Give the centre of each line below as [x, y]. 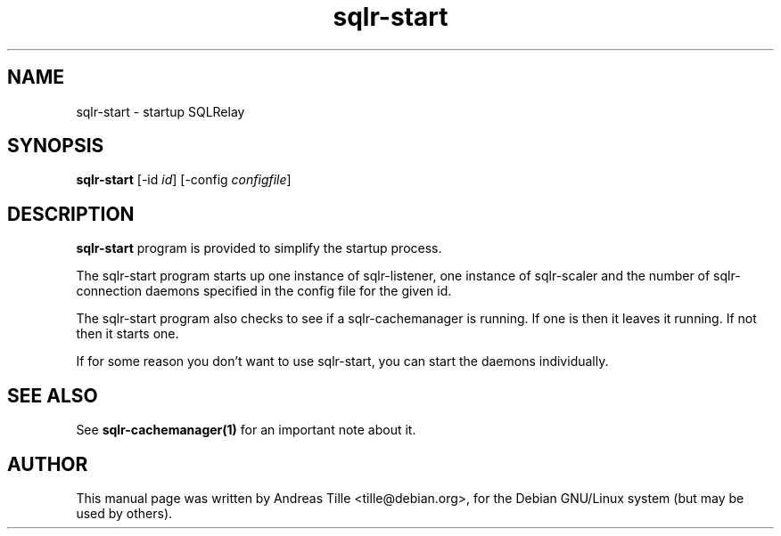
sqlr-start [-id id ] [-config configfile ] [184, 180]
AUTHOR [48, 464]
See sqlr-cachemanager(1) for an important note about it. [246, 430]
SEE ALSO [53, 395]
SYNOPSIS [56, 146]
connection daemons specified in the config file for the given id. [264, 291]
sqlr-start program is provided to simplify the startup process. [259, 248]
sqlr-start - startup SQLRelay [160, 111]
